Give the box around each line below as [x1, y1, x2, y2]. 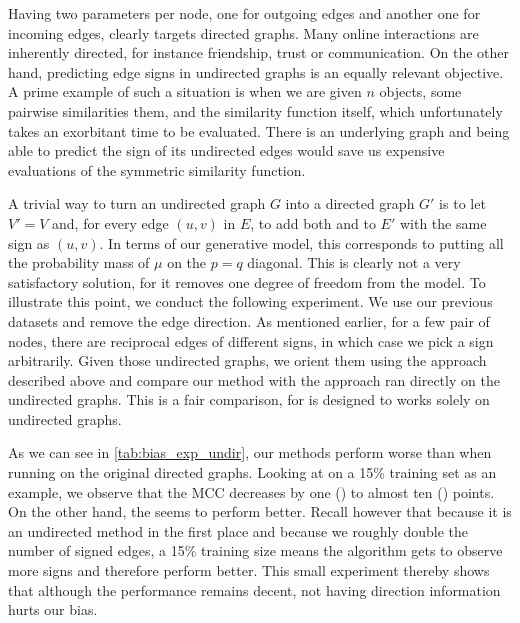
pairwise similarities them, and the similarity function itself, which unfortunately [8, 100, 503, 121]
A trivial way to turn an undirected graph [8, 193, 266, 214]
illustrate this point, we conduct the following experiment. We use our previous [8, 291, 493, 312]
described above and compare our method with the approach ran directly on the [8, 369, 500, 390]
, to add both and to [250, 212, 376, 233]
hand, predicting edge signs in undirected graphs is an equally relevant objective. [8, 61, 504, 82]
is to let [439, 193, 486, 214]
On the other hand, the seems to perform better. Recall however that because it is [8, 501, 512, 522]
